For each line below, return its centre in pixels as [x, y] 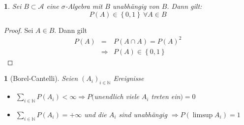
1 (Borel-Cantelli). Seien [41, 78]
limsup [203, 115]
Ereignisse [129, 78]
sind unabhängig [143, 114]
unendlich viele [117, 96]
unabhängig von [136, 6]
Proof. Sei [19, 30]
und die [95, 114]
